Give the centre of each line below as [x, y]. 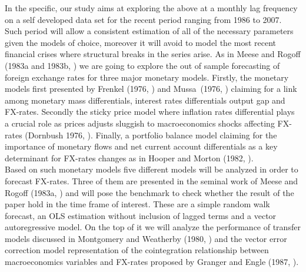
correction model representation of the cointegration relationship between [137, 250]
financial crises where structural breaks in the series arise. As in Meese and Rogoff [153, 54]
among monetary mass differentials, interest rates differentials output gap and [145, 100]
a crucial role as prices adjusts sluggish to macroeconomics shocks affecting [140, 123]
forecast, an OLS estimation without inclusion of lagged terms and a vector [141, 215]
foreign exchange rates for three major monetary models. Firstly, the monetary [147, 77]
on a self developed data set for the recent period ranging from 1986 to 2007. [143, 19]
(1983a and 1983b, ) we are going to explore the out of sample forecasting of [142, 65]
